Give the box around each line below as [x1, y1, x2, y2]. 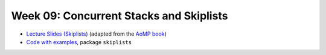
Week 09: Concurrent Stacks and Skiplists [11, 9, 228, 22]
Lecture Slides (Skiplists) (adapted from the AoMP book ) [26, 30, 167, 37]
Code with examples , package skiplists [26, 38, 132, 45]
